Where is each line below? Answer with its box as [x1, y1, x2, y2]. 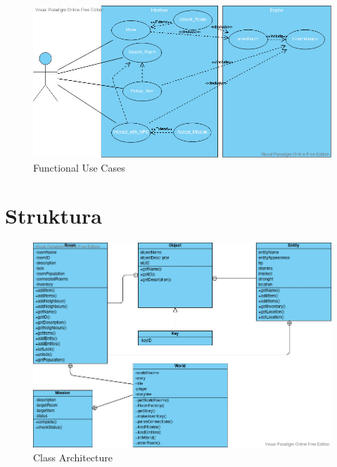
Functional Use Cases [33, 160, 125, 174]
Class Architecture [33, 449, 113, 464]
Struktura [5, 201, 102, 230]
